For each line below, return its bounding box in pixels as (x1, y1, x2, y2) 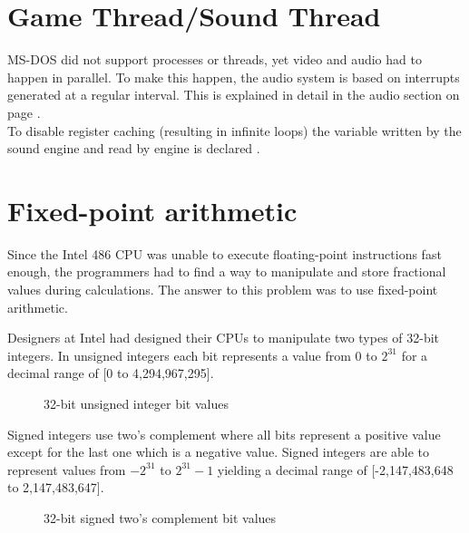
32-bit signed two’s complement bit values (44, 508, 277, 527)
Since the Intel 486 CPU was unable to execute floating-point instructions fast (7, 244, 442, 263)
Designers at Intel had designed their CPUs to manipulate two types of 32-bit (7, 328, 440, 347)
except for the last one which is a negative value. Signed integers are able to (7, 442, 430, 461)
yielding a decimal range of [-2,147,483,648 (217, 460, 454, 479)
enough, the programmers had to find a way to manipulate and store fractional (7, 262, 446, 281)
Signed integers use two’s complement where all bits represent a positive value (7, 424, 441, 443)
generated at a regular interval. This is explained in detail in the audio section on (7, 85, 460, 104)
